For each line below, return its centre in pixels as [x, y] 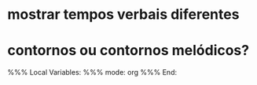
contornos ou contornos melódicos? [128, 51]
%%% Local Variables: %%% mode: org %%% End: [92, 72]
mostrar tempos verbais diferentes [123, 15]
